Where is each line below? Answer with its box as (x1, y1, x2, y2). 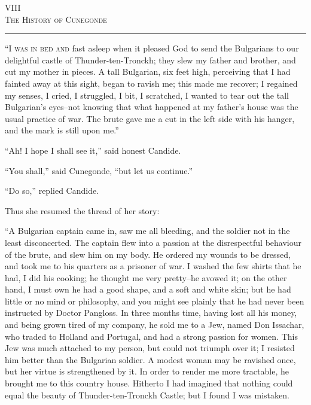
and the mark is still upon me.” (5, 124, 119, 136)
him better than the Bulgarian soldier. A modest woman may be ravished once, (5, 353, 296, 366)
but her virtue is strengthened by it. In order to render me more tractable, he (5, 365, 289, 377)
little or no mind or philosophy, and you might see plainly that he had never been (5, 294, 304, 307)
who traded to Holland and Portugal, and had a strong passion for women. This (5, 330, 298, 342)
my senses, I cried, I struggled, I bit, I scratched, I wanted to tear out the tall (5, 89, 289, 101)
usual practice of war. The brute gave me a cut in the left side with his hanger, (5, 112, 295, 124)
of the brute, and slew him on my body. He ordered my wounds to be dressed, (5, 248, 291, 260)
